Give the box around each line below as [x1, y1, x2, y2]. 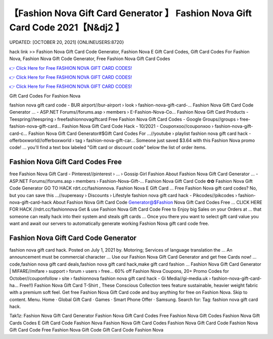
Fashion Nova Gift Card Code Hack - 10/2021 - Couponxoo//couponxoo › [62, 123, 214, 129]
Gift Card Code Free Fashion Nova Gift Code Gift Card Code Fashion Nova [9, 327, 164, 333]
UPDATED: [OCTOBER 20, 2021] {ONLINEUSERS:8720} [9, 39, 124, 45]
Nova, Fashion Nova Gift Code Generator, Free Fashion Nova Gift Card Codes [9, 56, 170, 62]
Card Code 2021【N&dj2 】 [9, 22, 124, 33]
